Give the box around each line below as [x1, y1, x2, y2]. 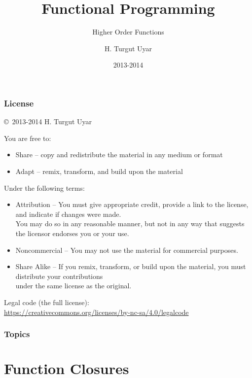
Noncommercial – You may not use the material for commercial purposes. [15, 244, 238, 255]
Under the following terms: [4, 182, 85, 193]
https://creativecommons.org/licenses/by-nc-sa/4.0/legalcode [4, 307, 189, 317]
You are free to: [4, 133, 51, 143]
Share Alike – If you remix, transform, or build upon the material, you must [15, 261, 246, 272]
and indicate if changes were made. [15, 208, 121, 219]
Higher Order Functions [92, 27, 164, 37]
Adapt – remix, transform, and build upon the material [15, 166, 183, 176]
